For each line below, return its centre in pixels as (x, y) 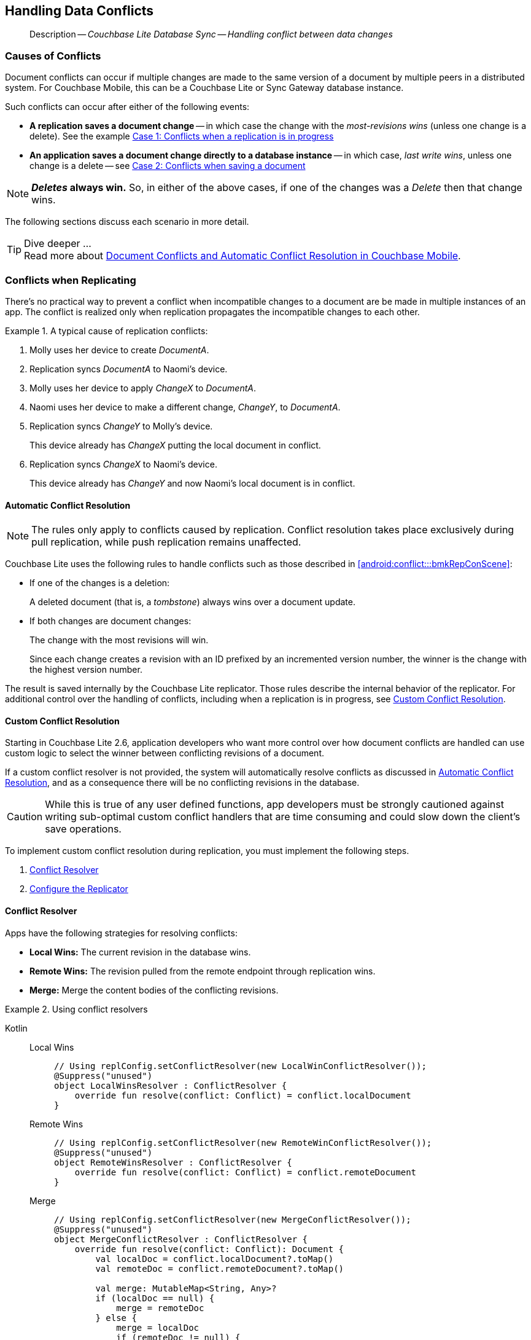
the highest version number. (86, 670)
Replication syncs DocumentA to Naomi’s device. (129, 369)
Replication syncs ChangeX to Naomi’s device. (123, 464)
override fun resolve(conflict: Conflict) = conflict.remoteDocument (246, 1172)
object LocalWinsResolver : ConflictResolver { (171, 1085)
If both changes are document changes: (110, 621)
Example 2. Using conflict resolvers (76, 1009)
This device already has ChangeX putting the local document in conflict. (175, 445)
